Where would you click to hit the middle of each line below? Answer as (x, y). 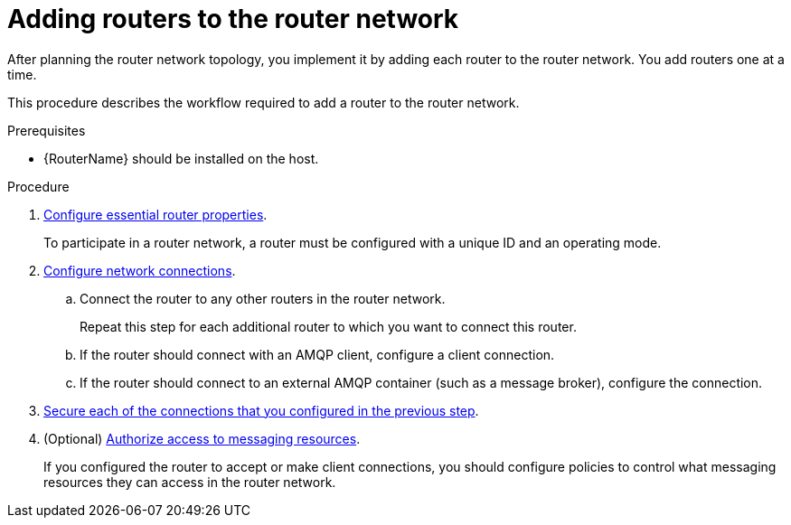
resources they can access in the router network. (190, 482)
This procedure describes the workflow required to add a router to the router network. (264, 102)
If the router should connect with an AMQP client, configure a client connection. (317, 354)
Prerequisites (47, 130)
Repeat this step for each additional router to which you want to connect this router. (328, 326)
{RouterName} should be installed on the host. (181, 158)
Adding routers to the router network (233, 19)
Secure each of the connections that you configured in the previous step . (261, 410)
